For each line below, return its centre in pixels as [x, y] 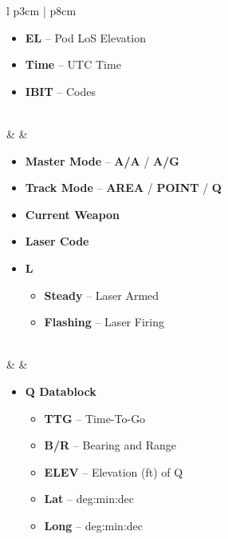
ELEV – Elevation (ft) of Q [114, 471]
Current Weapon [73, 214]
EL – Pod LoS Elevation [85, 37]
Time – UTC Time [73, 64]
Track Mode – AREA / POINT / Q [123, 188]
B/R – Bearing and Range [110, 445]
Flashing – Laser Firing [104, 322]
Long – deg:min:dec [93, 525]
